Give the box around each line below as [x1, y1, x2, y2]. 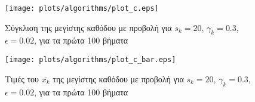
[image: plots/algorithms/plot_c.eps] [5, 4, 159, 13]
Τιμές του [5, 72, 39, 85]
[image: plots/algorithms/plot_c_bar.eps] [5, 55, 176, 64]
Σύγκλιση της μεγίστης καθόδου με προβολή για [5, 21, 172, 33]
